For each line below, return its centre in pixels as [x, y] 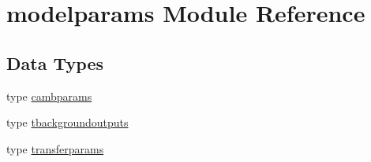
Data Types [55, 63]
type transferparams [55, 148]
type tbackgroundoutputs [67, 122]
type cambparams [49, 96]
